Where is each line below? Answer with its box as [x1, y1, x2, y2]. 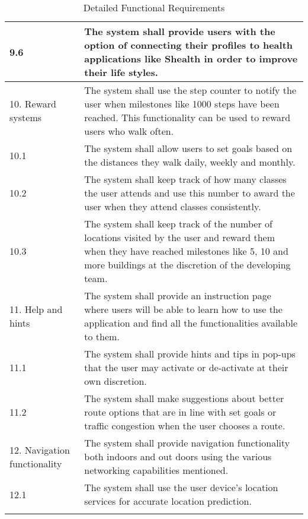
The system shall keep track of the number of [84, 217, 272, 230]
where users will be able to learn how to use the [84, 302, 283, 316]
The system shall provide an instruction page [84, 289, 271, 302]
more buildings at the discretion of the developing [84, 258, 291, 271]
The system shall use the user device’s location [84, 480, 278, 494]
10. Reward [9, 97, 56, 110]
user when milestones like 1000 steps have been [84, 97, 280, 110]
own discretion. [84, 374, 147, 388]
